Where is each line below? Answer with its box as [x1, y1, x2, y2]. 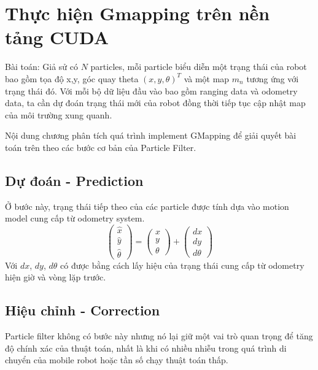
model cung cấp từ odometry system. [5, 212, 145, 225]
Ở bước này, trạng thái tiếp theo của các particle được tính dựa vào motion [5, 199, 289, 212]
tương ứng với [246, 72, 299, 85]
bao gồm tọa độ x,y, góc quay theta [5, 72, 139, 85]
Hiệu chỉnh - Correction [5, 301, 160, 320]
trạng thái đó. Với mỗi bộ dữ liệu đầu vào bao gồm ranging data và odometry [5, 84, 298, 97]
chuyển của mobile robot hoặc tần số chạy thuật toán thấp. [5, 353, 228, 366]
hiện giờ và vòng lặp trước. [5, 271, 106, 283]
